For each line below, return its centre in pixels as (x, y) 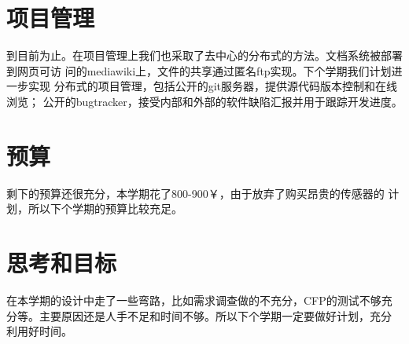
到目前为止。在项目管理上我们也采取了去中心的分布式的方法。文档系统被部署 (204, 55)
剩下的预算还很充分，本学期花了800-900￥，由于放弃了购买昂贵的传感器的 (195, 193)
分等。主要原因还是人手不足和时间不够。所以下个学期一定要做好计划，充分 (199, 315)
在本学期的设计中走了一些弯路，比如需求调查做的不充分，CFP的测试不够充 (199, 300)
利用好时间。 (39, 331)
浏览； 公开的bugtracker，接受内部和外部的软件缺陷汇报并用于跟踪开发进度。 (204, 101)
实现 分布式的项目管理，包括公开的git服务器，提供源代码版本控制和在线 (212, 86)
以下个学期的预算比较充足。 (111, 209)
